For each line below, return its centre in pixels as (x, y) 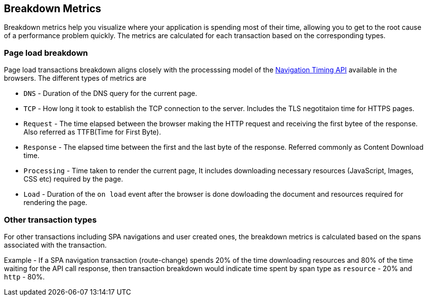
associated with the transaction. (55, 245)
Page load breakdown (46, 53)
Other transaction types (50, 219)
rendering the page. (56, 203)
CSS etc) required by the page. (73, 179)
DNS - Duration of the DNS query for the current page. (110, 93)
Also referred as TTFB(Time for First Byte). (92, 132)
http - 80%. (24, 277)
